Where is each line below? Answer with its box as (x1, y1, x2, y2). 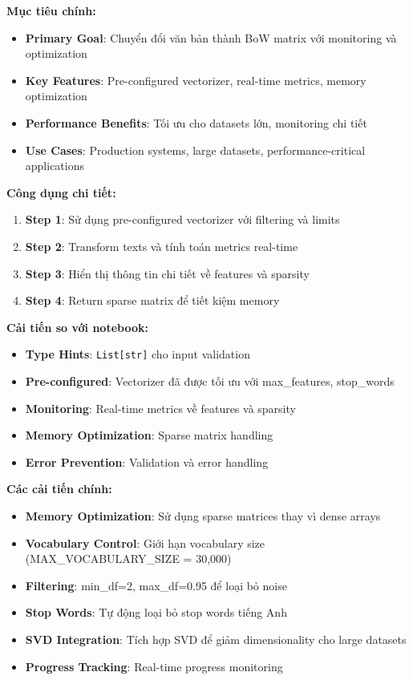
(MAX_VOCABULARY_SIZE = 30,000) (25, 550, 232, 567)
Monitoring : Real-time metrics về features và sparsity (25, 399, 296, 416)
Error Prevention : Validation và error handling (25, 453, 269, 470)
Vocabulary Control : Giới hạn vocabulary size (25, 534, 265, 551)
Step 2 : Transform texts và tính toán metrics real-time (25, 237, 298, 254)
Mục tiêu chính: (6, 2, 96, 18)
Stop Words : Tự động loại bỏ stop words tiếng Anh (25, 604, 287, 621)
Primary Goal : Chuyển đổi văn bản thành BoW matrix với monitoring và (25, 29, 397, 46)
